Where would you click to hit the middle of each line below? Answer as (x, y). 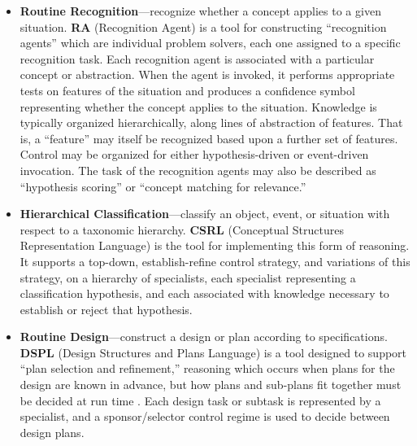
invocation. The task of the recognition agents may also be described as (198, 170)
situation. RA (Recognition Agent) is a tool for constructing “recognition (203, 26)
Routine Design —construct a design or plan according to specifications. (204, 337)
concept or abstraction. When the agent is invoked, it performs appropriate (207, 74)
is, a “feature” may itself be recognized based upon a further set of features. (209, 138)
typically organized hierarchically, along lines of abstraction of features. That (211, 122)
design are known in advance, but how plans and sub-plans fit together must (211, 385)
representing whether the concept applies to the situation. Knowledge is (198, 106)
